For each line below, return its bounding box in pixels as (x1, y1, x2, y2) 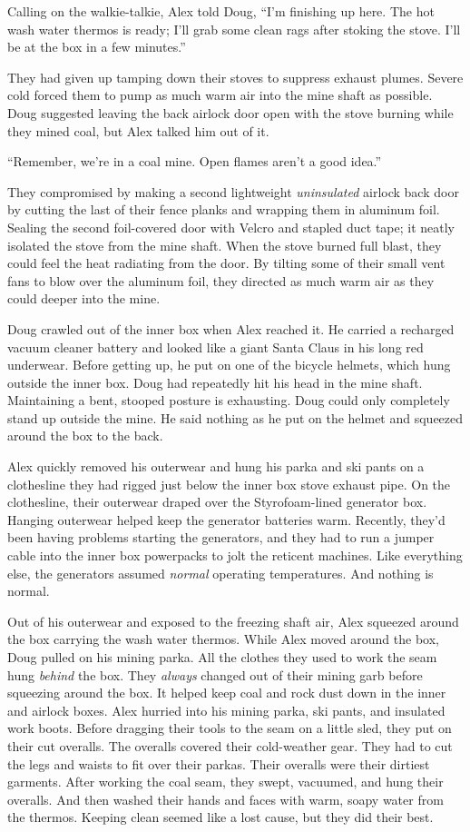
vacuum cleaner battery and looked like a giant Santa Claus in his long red (7, 337, 424, 356)
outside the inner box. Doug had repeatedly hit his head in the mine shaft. (7, 372, 423, 391)
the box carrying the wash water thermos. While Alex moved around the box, (7, 629, 439, 649)
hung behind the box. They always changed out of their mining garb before (7, 665, 423, 684)
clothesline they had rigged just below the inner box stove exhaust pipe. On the (7, 474, 451, 493)
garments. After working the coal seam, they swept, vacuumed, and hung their (7, 772, 444, 791)
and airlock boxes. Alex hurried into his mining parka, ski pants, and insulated (7, 700, 446, 719)
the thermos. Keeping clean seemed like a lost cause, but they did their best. (7, 807, 434, 827)
